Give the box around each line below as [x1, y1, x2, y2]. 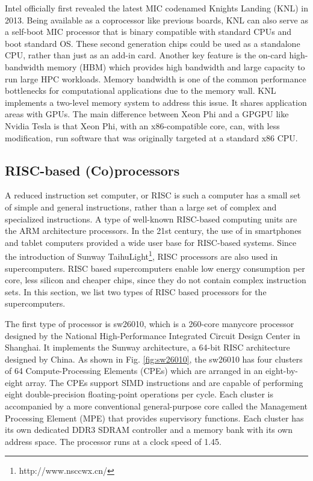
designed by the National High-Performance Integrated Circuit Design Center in [5, 329, 300, 342]
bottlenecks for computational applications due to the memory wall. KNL [5, 84, 276, 97]
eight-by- [265, 364, 298, 377]
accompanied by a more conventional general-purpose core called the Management [5, 400, 308, 412]
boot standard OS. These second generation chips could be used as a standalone [5, 37, 300, 49]
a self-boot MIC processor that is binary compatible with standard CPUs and [5, 25, 292, 38]
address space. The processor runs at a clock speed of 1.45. [5, 435, 222, 447]
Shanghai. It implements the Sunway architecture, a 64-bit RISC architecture [5, 341, 290, 354]
